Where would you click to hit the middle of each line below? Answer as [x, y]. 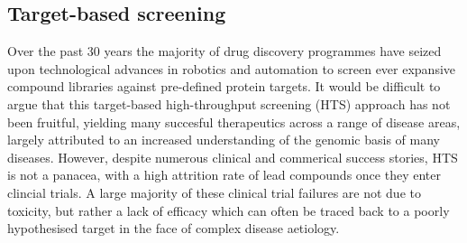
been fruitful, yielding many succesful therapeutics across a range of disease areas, [234, 121]
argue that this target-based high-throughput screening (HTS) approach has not [229, 103]
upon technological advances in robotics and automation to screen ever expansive [232, 68]
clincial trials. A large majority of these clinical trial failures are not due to [214, 192]
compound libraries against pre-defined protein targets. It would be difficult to [224, 86]
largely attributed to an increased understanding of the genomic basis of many [224, 140]
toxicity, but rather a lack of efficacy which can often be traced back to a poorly [229, 210]
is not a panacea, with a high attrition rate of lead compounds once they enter [224, 175]
